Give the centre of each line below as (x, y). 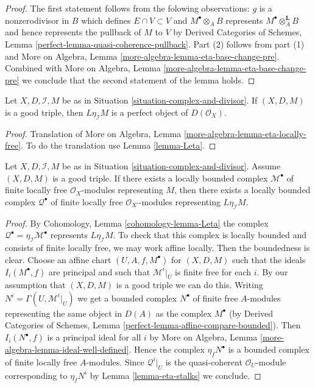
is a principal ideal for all (94, 337)
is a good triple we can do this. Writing (189, 285)
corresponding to (36, 375)
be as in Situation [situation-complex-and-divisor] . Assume (171, 165)
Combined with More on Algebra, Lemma (83, 68)
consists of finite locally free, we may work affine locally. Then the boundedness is (157, 247)
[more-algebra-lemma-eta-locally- (245, 133)
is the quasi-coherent (204, 362)
